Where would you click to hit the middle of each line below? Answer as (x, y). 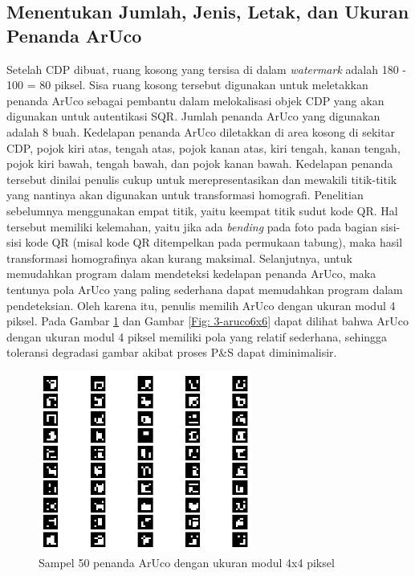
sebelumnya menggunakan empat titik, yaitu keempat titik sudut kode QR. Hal (202, 210)
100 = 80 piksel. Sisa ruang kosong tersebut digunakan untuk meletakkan (187, 85)
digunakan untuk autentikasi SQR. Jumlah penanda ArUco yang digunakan (193, 116)
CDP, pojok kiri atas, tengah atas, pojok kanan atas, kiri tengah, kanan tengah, (203, 147)
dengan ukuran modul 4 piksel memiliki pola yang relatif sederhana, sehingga (197, 336)
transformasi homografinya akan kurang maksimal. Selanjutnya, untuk (179, 257)
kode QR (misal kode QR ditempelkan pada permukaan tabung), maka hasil (214, 242)
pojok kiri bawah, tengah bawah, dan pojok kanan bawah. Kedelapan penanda (200, 163)
